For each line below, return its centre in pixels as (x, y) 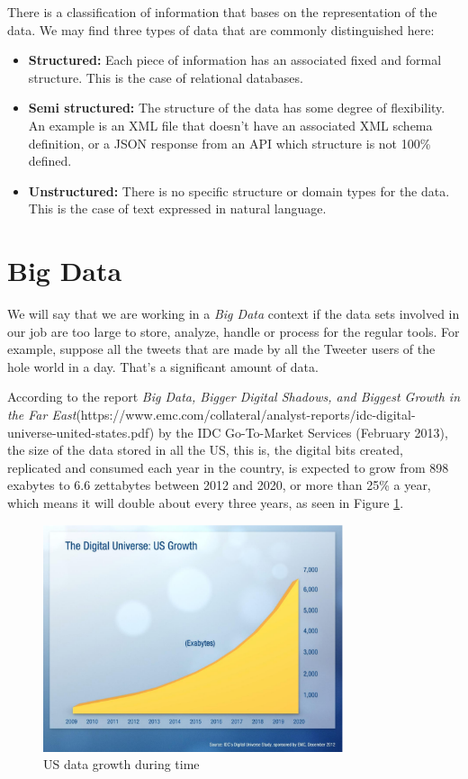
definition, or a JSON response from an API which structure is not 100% (229, 143)
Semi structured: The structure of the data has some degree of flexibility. (237, 108)
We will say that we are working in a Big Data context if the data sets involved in (234, 314)
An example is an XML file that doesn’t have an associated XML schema (230, 125)
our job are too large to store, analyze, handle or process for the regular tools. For (234, 331)
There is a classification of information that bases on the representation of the (222, 12)
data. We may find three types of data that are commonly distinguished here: (221, 29)
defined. (50, 161)
